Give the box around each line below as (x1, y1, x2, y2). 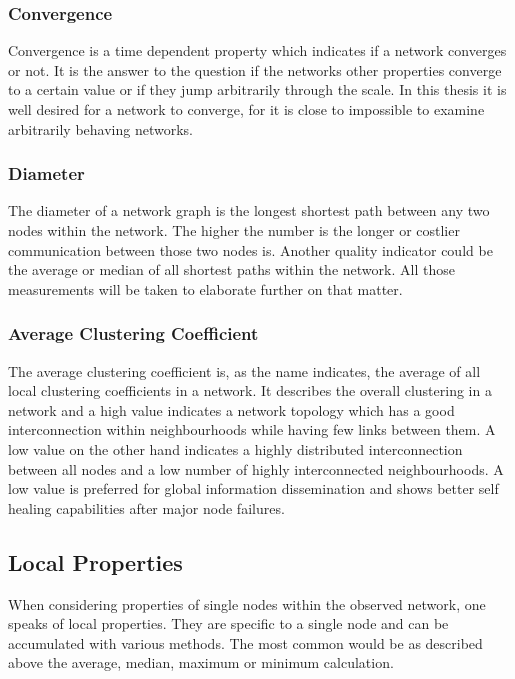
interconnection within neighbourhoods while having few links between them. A (8, 419, 496, 440)
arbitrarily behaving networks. (8, 118, 193, 139)
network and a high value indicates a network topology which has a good (8, 399, 455, 420)
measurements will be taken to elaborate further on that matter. (8, 278, 403, 299)
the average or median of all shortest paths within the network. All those (8, 259, 455, 280)
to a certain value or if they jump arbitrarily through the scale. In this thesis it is (8, 79, 507, 100)
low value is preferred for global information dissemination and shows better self (8, 478, 499, 499)
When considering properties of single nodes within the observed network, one (8, 593, 486, 614)
